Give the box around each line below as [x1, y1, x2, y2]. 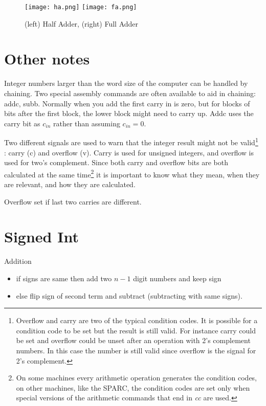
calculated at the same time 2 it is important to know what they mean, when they [4, 167, 260, 179]
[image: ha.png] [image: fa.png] [25, 4, 137, 11]
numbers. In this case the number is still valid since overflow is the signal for [16, 345, 256, 355]
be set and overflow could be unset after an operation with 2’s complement [16, 335, 251, 346]
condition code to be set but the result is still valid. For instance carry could [16, 325, 256, 335]
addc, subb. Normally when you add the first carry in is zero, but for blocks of [4, 98, 250, 108]
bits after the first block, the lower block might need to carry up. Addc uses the [4, 108, 254, 119]
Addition [4, 256, 32, 266]
